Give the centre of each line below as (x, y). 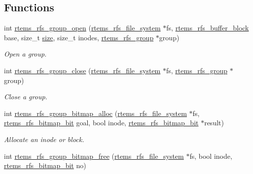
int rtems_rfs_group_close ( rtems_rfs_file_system (82, 70)
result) (214, 123)
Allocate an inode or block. (44, 139)
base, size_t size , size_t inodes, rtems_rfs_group (79, 37)
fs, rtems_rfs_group (197, 70)
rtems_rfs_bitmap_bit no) (45, 165)
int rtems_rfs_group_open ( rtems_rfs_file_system (82, 28)
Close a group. (26, 97)
